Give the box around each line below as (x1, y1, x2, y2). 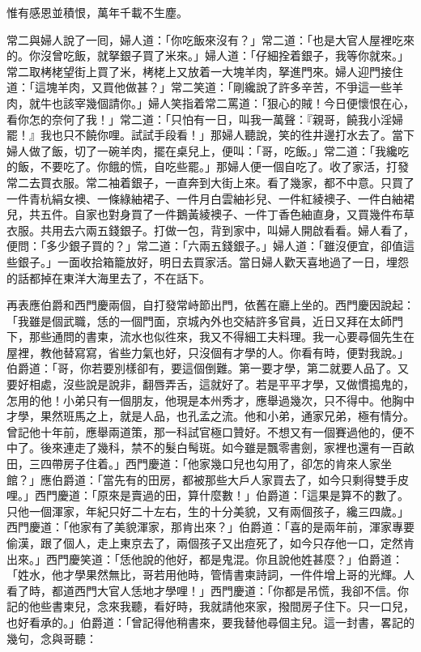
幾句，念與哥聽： (6, 629, 97, 646)
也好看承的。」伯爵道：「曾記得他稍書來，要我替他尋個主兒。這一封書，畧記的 (6, 613, 415, 630)
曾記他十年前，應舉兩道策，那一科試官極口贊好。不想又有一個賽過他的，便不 (6, 423, 415, 440)
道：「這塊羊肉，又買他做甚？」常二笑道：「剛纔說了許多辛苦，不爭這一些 (6, 79, 392, 96)
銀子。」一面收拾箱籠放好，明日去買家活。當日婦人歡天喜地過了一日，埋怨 (17, 253, 409, 270)
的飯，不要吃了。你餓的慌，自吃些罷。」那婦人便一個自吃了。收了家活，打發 (6, 158, 409, 175)
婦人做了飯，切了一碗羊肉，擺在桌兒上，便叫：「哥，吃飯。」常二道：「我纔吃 (6, 142, 409, 159)
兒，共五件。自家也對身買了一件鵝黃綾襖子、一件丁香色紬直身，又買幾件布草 (6, 206, 415, 223)
